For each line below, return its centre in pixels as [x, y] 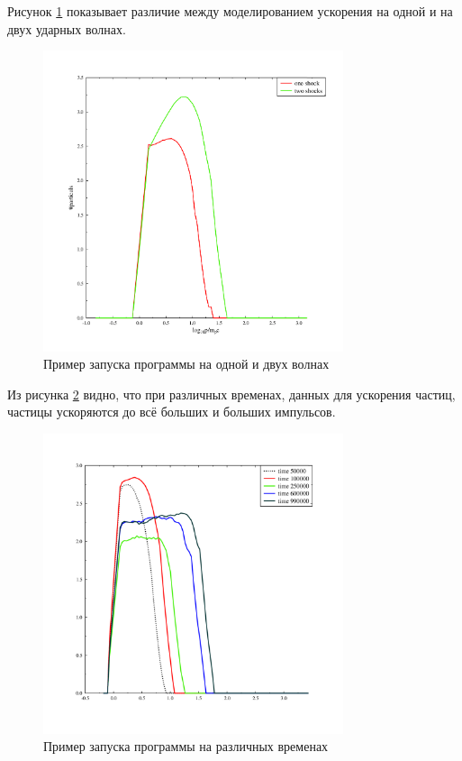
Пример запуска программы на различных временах [186, 746]
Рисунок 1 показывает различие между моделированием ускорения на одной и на [230, 11]
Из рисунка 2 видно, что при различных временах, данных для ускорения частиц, [231, 394]
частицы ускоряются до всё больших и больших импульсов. [172, 412]
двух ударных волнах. [67, 28]
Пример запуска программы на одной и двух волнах [186, 364]
